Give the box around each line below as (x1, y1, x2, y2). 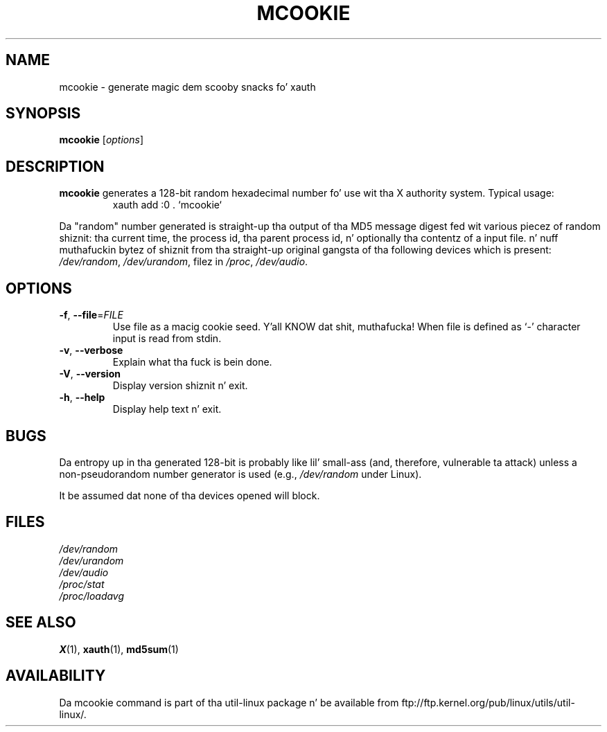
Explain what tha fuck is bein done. (112, 356, 272, 368)
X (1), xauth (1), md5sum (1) (59, 643, 179, 655)
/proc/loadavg (59, 589, 125, 602)
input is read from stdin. (112, 332, 222, 345)
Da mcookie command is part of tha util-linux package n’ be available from (59, 696, 399, 708)
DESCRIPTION (6, 157, 105, 175)
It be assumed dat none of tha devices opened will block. (59, 489, 320, 501)
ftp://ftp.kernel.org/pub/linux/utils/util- (401, 696, 575, 708)
